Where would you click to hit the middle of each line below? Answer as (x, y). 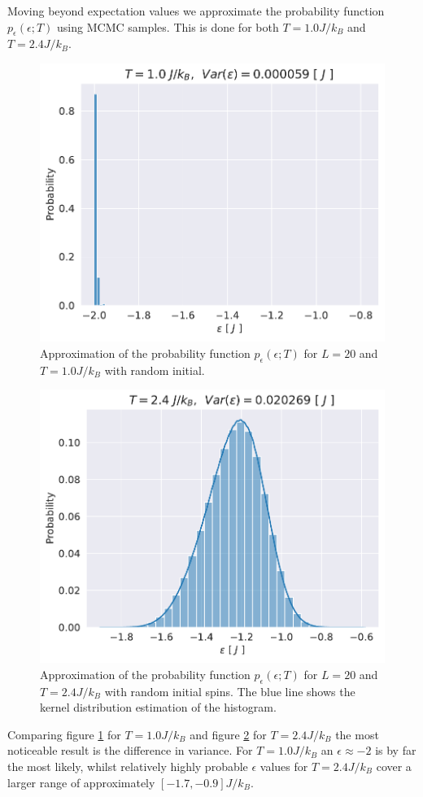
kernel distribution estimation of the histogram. (158, 707)
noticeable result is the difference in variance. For (130, 750)
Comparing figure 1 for (64, 734)
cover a (394, 766)
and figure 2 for (228, 734)
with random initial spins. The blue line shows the (230, 691)
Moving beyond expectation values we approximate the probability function (196, 11)
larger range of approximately (81, 782)
